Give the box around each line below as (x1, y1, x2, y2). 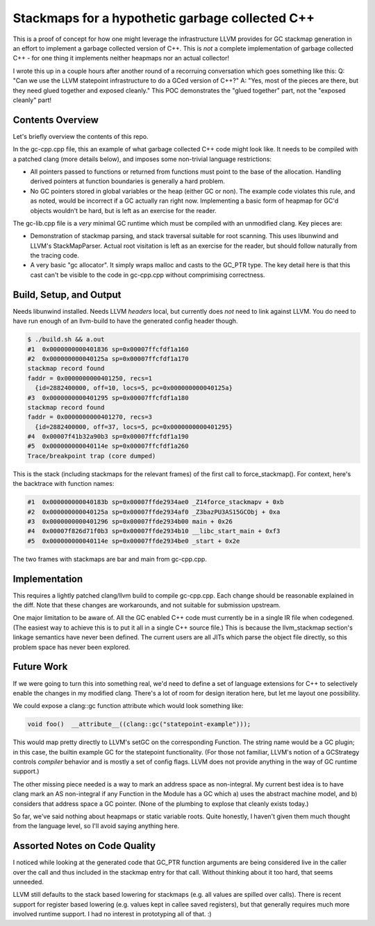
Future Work (12, 661, 68, 673)
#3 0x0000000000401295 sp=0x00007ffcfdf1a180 (27, 394, 189, 402)
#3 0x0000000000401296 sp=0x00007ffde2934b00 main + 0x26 (27, 517, 233, 525)
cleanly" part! (12, 96, 52, 104)
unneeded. (12, 878, 44, 886)
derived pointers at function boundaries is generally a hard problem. (30, 177, 226, 185)
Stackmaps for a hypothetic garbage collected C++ (12, 10, 315, 26)
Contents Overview (12, 114, 99, 126)
